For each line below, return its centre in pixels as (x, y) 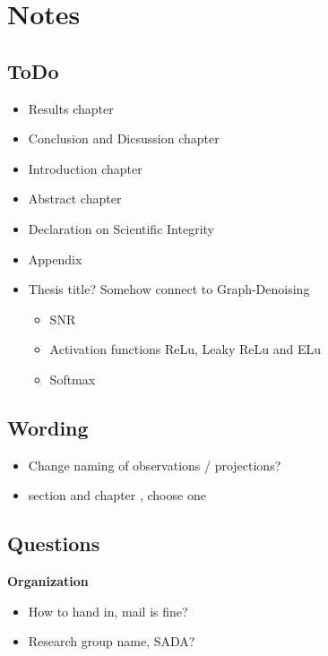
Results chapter (71, 108)
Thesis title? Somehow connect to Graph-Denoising (169, 289)
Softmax (73, 379)
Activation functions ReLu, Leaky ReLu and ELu (186, 349)
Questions (54, 544)
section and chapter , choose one (117, 495)
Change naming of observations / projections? (155, 465)
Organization (48, 581)
